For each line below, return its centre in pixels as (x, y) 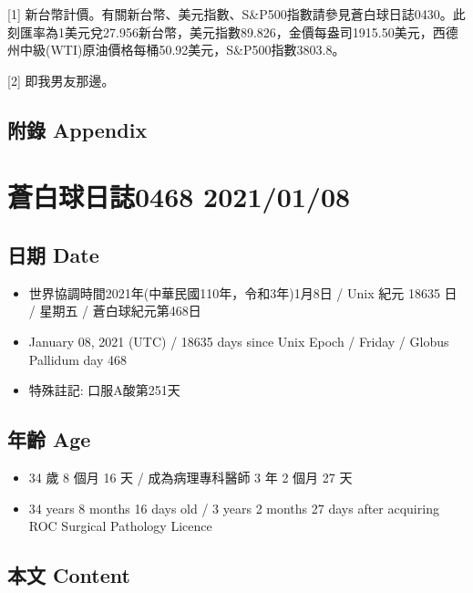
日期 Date (53, 254)
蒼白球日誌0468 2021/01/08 (179, 197)
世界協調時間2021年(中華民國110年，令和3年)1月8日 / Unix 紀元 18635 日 (243, 292)
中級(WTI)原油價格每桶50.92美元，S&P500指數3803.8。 (182, 50)
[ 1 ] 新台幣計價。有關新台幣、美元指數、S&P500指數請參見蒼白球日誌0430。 (230, 14)
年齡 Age (49, 439)
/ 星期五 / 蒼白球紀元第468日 (115, 311)
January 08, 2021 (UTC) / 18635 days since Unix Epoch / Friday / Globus (239, 341)
